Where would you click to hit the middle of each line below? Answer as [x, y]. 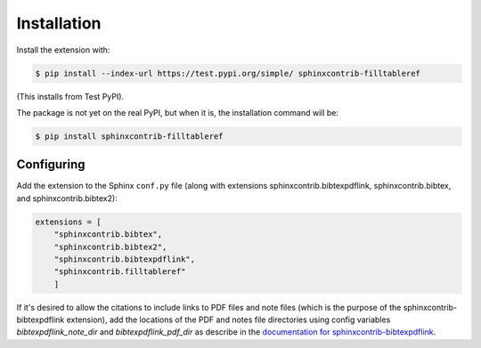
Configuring [51, 165]
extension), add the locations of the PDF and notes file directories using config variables [228, 320]
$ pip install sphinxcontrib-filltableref [129, 136]
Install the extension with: [63, 50]
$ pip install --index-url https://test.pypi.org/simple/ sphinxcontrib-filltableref [228, 73]
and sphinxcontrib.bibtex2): [67, 198]
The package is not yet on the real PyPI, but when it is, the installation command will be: [177, 112]
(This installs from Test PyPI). [70, 96]
